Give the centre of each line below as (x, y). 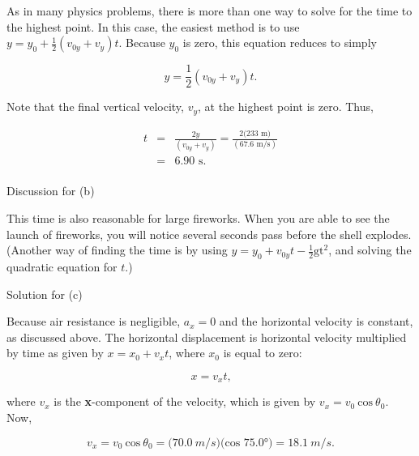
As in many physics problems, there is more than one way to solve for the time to (209, 11)
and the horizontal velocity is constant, (316, 321)
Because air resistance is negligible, (94, 321)
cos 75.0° (247, 443)
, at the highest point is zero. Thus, (286, 107)
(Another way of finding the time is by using (117, 250)
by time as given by (55, 353)
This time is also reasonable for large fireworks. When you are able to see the (198, 218)
